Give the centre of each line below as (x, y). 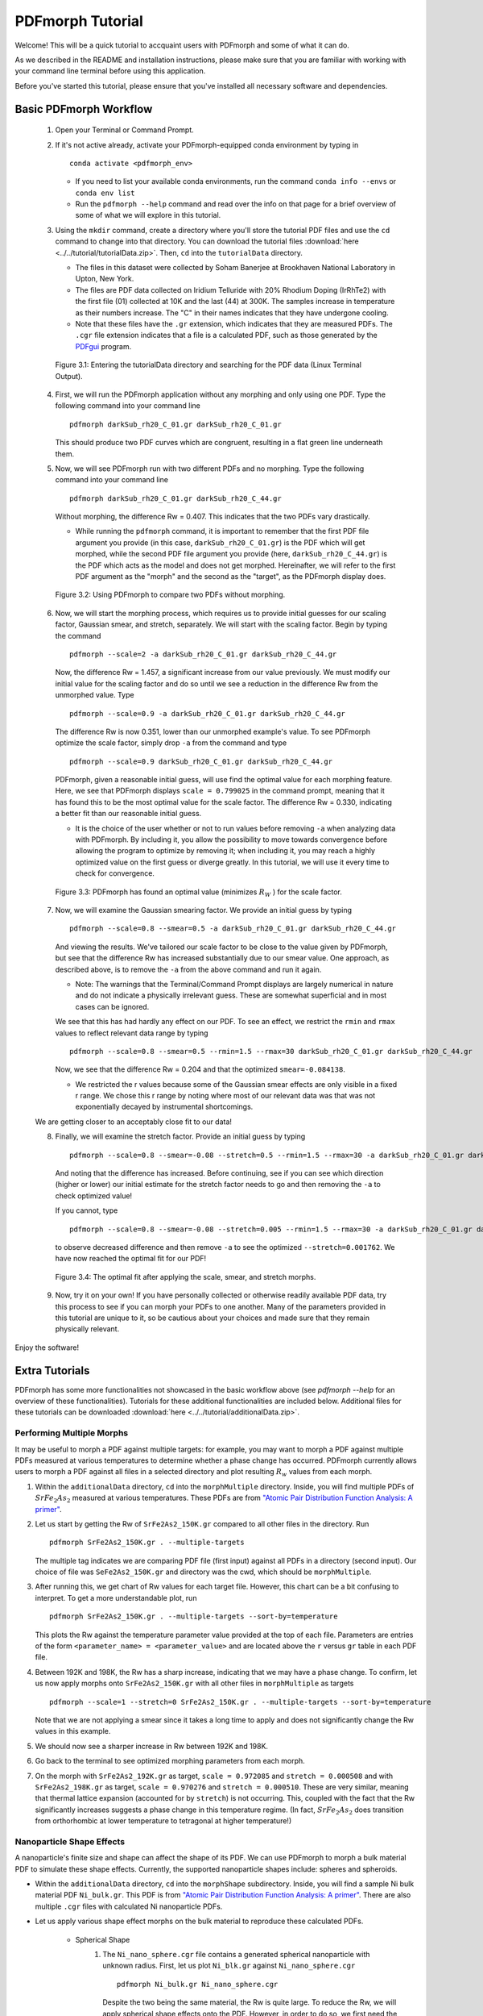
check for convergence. (115, 873)
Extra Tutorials (52, 1370)
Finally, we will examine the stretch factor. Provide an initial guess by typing (180, 1136)
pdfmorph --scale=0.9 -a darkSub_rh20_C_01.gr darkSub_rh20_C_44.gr (207, 713)
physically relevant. (87, 1329)
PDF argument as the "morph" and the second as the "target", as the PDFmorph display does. (231, 577)
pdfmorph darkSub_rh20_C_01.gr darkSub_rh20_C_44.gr (175, 498)
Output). (69, 376)
